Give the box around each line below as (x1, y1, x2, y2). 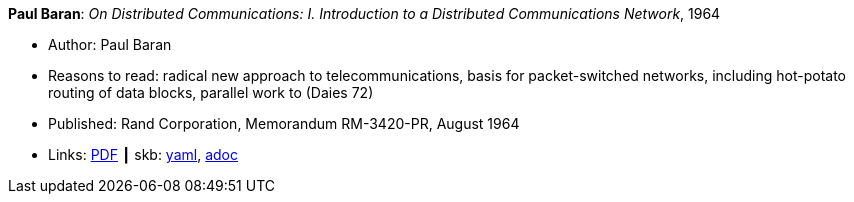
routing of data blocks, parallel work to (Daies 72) (48, 84, 374, 101)
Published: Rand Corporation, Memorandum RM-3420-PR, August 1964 (48, 115, 520, 132)
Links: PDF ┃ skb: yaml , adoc (48, 146, 238, 163)
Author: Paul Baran (48, 36, 172, 53)
